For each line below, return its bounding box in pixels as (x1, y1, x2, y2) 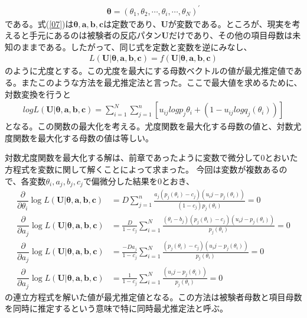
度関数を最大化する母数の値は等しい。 (5, 131, 153, 144)
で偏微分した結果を (83, 174, 158, 187)
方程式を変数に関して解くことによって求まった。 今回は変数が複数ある (5, 163, 279, 175)
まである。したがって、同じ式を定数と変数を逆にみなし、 (29, 40, 252, 53)
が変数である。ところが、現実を (168, 17, 292, 30)
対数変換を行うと (5, 87, 71, 100)
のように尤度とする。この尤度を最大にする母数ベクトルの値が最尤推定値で (5, 64, 294, 77)
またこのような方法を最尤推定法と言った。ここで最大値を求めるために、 (21, 76, 302, 88)
